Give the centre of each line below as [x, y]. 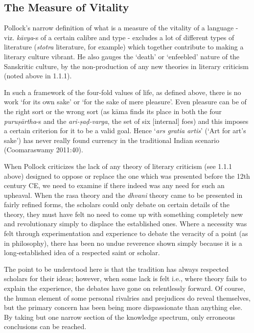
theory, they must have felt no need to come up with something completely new [124, 214]
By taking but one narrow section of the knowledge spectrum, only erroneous [120, 317]
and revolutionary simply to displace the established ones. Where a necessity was [126, 224]
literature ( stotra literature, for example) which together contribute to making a [124, 47]
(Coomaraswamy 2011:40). [44, 150]
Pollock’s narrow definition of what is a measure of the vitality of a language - [121, 28]
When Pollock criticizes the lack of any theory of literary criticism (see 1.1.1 [118, 166]
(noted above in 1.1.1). [38, 76]
